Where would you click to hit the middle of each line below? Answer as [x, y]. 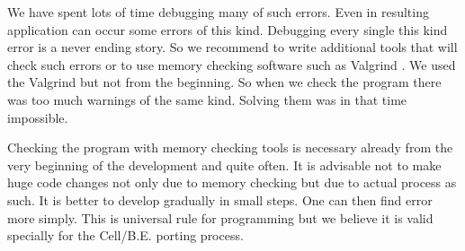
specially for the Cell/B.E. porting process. [125, 235]
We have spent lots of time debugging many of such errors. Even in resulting [218, 12]
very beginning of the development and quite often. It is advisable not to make [224, 164]
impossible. [38, 117]
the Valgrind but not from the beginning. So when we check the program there [224, 82]
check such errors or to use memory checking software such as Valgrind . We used [232, 64]
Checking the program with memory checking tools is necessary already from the [230, 147]
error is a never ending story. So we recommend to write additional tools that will [232, 47]
